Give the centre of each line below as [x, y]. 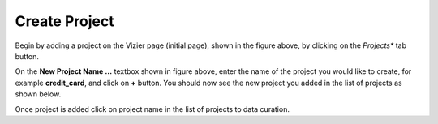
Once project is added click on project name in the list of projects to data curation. [152, 109]
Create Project [64, 21]
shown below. [38, 94]
